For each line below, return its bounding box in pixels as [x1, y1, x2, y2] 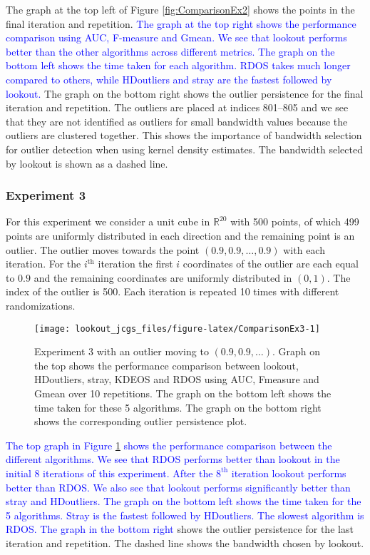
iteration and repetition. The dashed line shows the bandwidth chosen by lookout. [6, 535, 364, 550]
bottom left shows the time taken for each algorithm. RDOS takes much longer [6, 58, 351, 73]
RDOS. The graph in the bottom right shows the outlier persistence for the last [6, 521, 354, 536]
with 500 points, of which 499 [230, 214, 359, 229]
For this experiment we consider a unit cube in [6, 214, 210, 229]
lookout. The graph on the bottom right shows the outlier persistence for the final [6, 86, 364, 101]
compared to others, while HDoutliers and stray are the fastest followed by [6, 71, 332, 86]
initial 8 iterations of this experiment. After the [6, 465, 213, 480]
